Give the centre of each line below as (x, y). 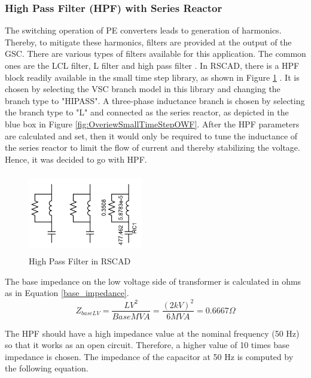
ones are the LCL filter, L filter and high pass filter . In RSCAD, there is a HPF (152, 65)
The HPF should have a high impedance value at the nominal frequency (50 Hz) (152, 333)
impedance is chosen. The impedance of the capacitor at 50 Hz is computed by (149, 356)
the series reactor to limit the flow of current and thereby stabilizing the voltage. (153, 147)
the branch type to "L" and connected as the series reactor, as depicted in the (147, 112)
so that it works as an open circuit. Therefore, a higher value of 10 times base (147, 345)
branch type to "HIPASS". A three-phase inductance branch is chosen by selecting (155, 100)
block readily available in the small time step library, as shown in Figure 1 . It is (152, 77)
